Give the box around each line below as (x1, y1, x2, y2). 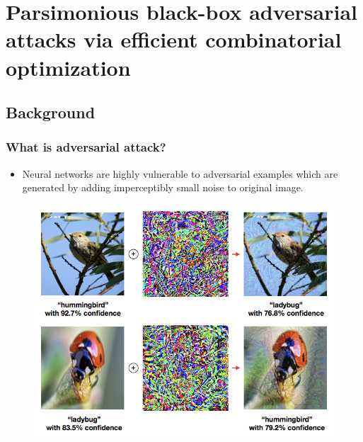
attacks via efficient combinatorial (6, 25, 342, 54)
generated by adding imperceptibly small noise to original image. (22, 180, 304, 195)
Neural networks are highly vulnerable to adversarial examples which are (22, 166, 338, 181)
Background (6, 101, 96, 123)
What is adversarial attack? (6, 138, 166, 156)
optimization (6, 52, 131, 81)
